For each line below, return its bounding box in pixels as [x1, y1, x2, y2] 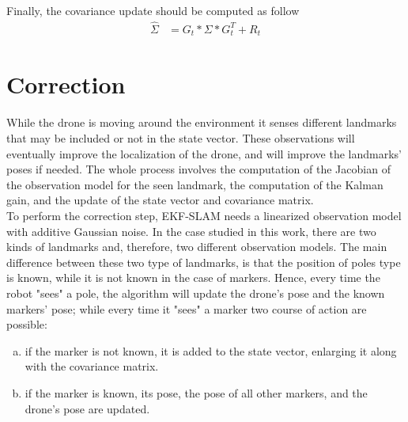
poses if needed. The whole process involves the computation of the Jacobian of [6, 161, 391, 177]
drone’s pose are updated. [25, 400, 150, 416]
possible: [6, 316, 47, 333]
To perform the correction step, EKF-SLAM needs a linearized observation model [6, 207, 402, 223]
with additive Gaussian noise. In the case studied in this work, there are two [6, 222, 376, 239]
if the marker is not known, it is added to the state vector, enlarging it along [25, 342, 397, 359]
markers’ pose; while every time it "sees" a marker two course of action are [6, 300, 367, 317]
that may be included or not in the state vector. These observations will [6, 130, 355, 146]
